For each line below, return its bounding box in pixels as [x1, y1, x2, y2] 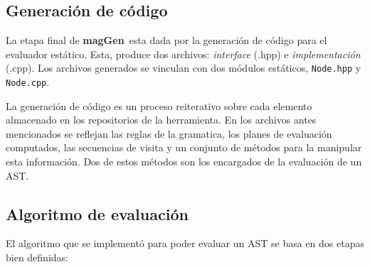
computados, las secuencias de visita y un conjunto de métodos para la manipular [6, 140, 362, 155]
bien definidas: [6, 250, 68, 265]
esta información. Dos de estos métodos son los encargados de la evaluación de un [6, 154, 362, 169]
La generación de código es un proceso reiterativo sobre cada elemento [6, 98, 312, 113]
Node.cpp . [6, 75, 50, 89]
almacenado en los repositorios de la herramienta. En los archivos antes [6, 112, 317, 127]
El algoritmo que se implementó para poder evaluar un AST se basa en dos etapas [6, 236, 364, 251]
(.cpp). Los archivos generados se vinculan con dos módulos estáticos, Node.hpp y [6, 60, 361, 75]
